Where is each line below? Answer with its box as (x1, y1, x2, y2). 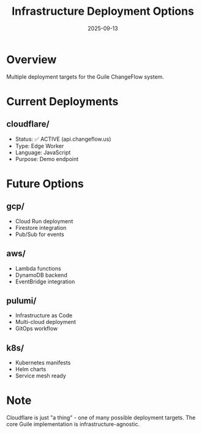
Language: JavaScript (15, 149, 71, 156)
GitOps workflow (15, 325, 58, 333)
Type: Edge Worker (15, 142, 64, 149)
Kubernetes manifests (15, 359, 71, 366)
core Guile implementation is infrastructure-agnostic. (6, 420, 140, 428)
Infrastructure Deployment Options (11, 4, 195, 18)
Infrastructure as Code (15, 312, 73, 319)
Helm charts (15, 366, 47, 373)
